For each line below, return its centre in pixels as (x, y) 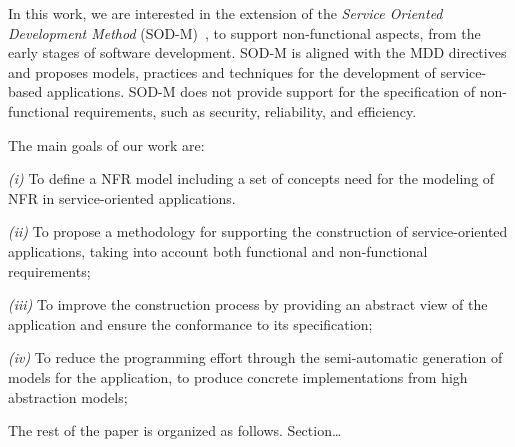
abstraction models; (68, 396)
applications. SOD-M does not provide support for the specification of (261, 91)
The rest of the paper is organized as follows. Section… (175, 430)
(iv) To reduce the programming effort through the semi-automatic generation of (255, 357)
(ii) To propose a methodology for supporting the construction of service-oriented (258, 231)
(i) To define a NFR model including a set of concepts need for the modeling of (251, 178)
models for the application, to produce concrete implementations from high (238, 376)
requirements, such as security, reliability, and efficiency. (245, 110)
